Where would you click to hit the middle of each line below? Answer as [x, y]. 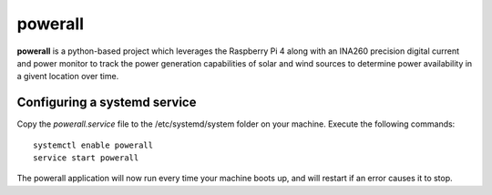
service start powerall [86, 158]
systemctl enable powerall [93, 145]
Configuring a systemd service [107, 103]
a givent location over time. [68, 77]
